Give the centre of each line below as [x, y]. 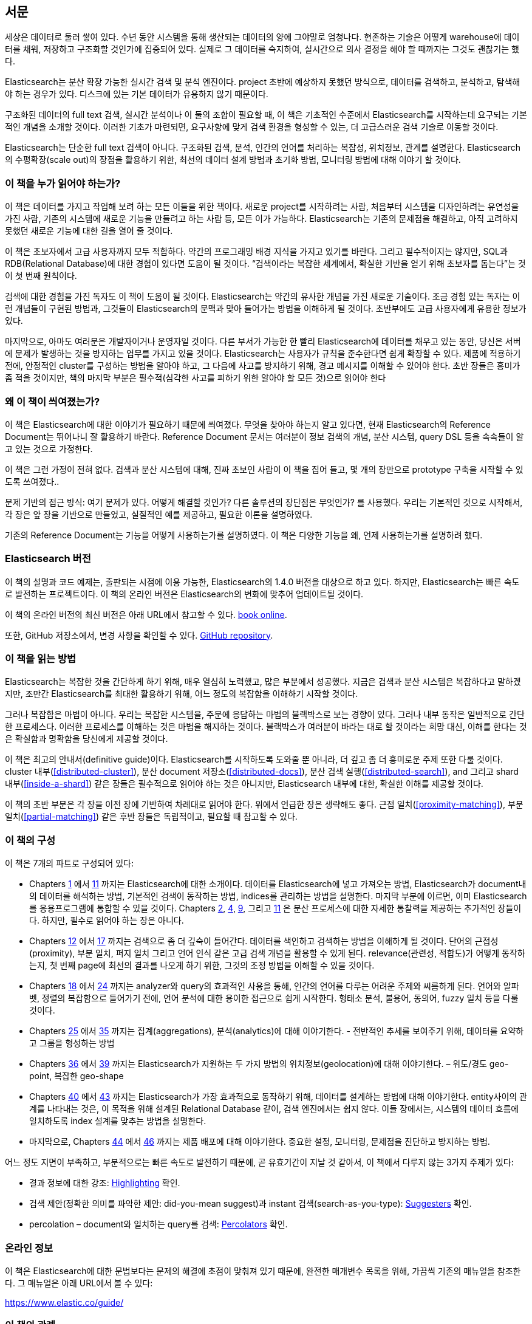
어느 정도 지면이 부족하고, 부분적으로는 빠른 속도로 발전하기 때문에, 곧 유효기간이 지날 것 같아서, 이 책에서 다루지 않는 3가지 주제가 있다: [259, 1162]
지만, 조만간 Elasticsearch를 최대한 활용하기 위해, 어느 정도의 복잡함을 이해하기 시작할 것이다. [182, 694]
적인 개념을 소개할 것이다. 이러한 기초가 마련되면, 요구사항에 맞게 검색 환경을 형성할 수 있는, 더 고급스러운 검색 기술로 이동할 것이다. [252, 127]
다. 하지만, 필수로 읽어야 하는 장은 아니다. [107, 921]
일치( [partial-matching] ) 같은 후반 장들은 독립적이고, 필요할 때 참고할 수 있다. [151, 817]
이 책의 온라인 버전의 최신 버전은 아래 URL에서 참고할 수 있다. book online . [146, 614]
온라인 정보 [29, 1248]
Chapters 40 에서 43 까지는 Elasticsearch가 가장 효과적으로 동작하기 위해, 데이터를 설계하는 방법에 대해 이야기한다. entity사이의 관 [278, 1097]
